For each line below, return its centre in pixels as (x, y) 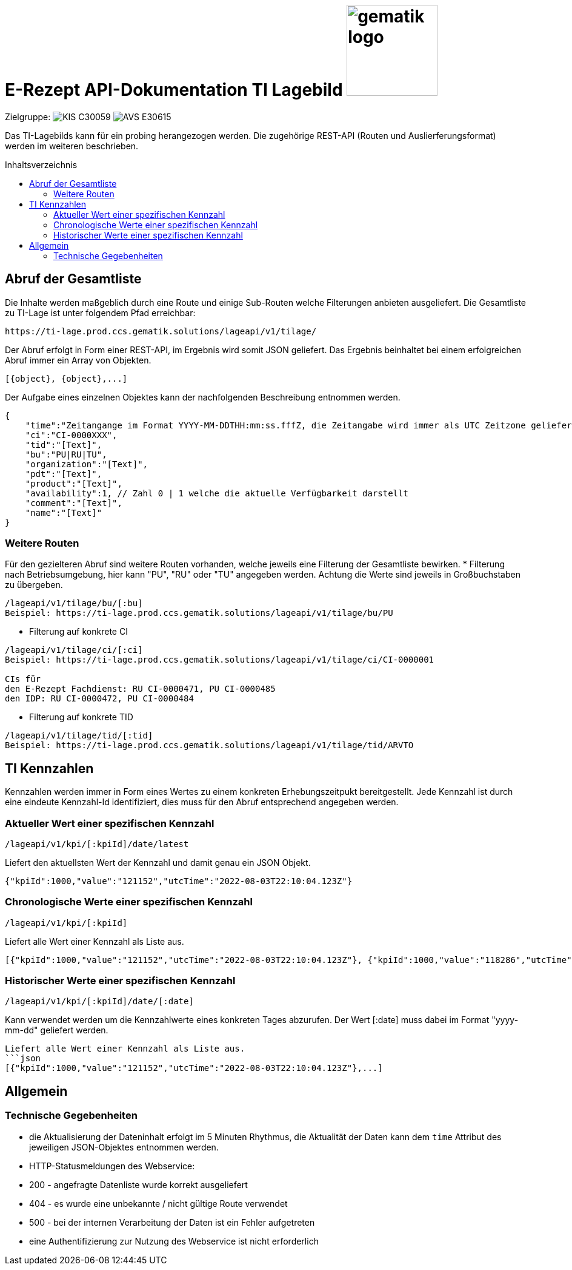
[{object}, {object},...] (66, 378)
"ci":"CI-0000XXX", (71, 435)
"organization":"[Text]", (87, 464)
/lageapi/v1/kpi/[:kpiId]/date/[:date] (99, 1001)
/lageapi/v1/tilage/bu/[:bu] (74, 603)
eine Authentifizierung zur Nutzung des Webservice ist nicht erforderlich (174, 1241)
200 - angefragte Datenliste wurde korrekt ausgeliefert (138, 1184)
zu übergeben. (34, 585)
